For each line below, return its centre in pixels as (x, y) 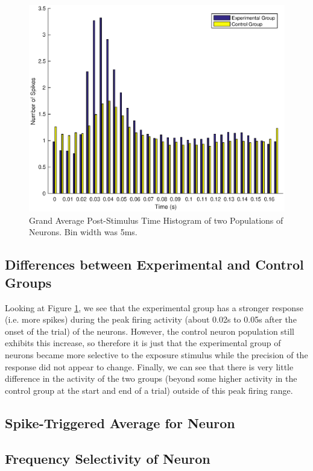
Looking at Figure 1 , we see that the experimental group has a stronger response (154, 307)
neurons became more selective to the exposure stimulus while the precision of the (156, 355)
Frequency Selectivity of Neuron (108, 458)
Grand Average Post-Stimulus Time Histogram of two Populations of (156, 220)
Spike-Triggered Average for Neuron (120, 422)
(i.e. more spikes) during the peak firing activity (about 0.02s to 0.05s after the (151, 319)
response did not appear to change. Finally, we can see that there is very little (149, 366)
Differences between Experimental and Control (154, 264)
